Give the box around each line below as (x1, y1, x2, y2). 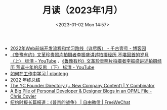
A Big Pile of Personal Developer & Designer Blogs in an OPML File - (10, 88, 152, 94)
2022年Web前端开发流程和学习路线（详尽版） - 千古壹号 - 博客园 (10, 45, 146, 51)
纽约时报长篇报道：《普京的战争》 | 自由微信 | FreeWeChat (10, 99, 131, 105)
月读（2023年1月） (42, 5, 123, 16)
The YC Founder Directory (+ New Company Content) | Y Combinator (10, 82, 155, 88)
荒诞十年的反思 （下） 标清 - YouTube (16, 64, 95, 70)
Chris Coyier (10, 93, 36, 99)
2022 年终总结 (10, 77, 40, 83)
